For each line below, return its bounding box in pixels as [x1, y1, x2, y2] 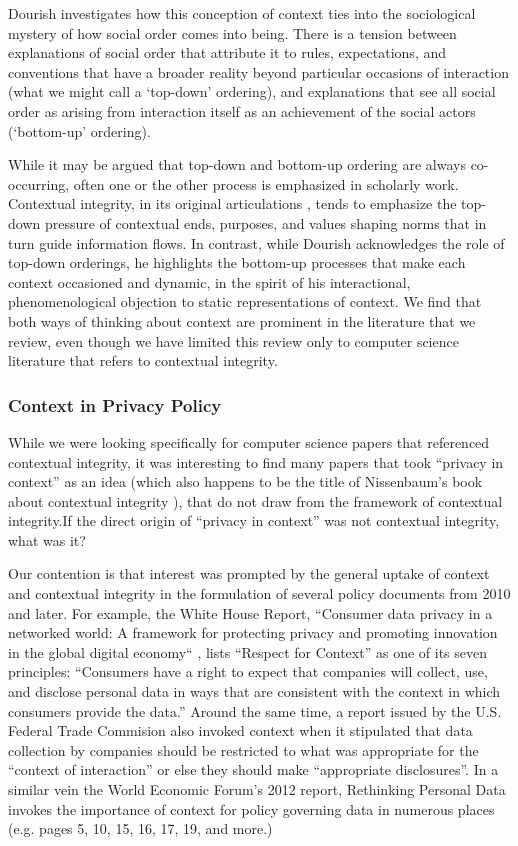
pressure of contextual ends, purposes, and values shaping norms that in [44, 212, 487, 233]
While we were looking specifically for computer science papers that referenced [8, 431, 490, 452]
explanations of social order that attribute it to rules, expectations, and [8, 42, 447, 63]
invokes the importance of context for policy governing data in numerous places [8, 798, 495, 819]
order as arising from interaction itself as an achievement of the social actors [8, 100, 476, 121]
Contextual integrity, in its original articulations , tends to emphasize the [8, 193, 457, 214]
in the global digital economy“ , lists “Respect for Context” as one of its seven [8, 641, 487, 662]
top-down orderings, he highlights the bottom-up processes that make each [8, 252, 466, 273]
